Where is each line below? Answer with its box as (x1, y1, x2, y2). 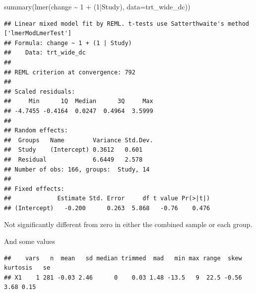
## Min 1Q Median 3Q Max (4, 98, 153, 105)
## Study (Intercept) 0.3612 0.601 (4, 146, 143, 154)
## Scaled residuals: (4, 88, 75, 95)
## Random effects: (4, 127, 68, 134)
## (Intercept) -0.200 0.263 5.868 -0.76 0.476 (4, 204, 210, 212)
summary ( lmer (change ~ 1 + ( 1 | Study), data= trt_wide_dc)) (4, 1, 191, 11)
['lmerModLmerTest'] (4, 30, 72, 37)
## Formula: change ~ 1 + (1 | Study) (4, 39, 132, 47)
